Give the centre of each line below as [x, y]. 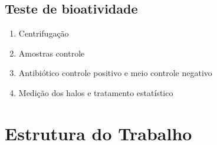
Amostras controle [52, 53]
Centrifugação [44, 33]
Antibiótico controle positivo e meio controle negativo [115, 73]
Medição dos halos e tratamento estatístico [96, 92]
